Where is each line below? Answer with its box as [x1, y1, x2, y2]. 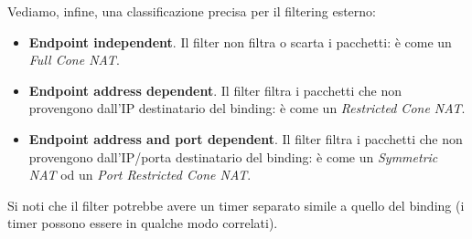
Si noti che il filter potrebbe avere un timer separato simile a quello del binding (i [7, 195, 465, 214]
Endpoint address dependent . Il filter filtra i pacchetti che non [28, 80, 402, 99]
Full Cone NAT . [28, 50, 120, 69]
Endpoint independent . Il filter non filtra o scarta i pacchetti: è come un [28, 32, 452, 51]
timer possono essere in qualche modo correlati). [7, 213, 278, 233]
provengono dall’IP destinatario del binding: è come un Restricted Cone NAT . [28, 99, 466, 118]
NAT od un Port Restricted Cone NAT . [28, 165, 252, 184]
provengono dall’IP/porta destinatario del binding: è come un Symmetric [28, 147, 438, 166]
